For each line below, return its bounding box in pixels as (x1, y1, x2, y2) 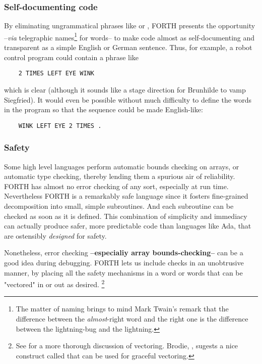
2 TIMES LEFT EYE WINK (18, 70, 94, 77)
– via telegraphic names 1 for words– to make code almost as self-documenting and (4, 30, 255, 42)
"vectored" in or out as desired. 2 (4, 278, 105, 289)
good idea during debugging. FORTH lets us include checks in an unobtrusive (4, 257, 244, 267)
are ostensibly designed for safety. (4, 230, 107, 241)
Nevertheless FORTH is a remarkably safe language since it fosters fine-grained (4, 191, 248, 201)
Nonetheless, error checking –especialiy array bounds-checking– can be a (4, 247, 243, 258)
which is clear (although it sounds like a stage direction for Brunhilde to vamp (4, 84, 246, 95)
